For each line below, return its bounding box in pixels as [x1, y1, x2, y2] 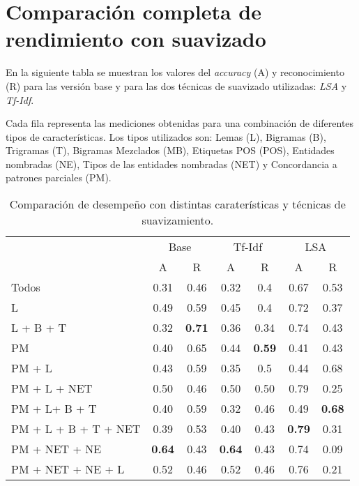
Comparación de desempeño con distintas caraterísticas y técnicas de [9, 196, 346, 213]
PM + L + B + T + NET [11, 420, 141, 437]
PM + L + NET [11, 380, 93, 397]
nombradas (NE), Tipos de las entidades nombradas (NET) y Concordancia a [6, 156, 337, 171]
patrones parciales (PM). [6, 170, 112, 185]
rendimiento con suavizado [6, 24, 266, 53]
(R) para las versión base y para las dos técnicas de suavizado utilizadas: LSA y [6, 78, 347, 93]
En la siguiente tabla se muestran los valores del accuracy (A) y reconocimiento [6, 65, 344, 79]
